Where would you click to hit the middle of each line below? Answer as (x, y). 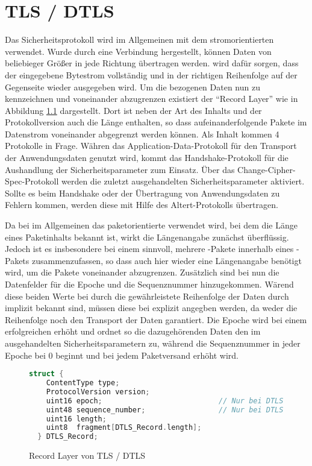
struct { (46, 374)
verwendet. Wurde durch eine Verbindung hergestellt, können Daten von (138, 51)
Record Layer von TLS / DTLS (87, 455)
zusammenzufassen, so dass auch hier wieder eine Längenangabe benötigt (167, 260)
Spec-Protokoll (32, 181)
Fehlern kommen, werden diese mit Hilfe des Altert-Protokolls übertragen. (142, 205)
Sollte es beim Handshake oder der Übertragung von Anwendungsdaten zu (142, 193)
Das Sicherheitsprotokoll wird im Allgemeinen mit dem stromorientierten (139, 39)
